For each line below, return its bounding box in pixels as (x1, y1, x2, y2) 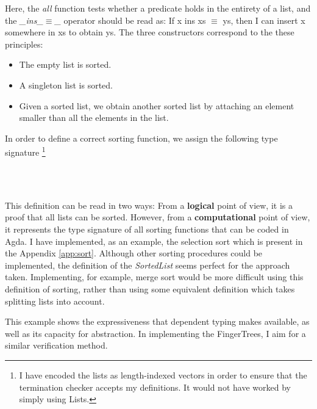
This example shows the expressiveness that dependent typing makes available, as (5, 315, 310, 328)
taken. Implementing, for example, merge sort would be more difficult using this (5, 270, 304, 283)
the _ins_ (5, 13, 43, 26)
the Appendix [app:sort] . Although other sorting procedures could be (5, 247, 263, 259)
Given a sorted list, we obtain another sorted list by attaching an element (19, 99, 294, 112)
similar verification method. (5, 339, 108, 352)
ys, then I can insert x (223, 13, 305, 26)
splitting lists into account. (5, 294, 105, 307)
